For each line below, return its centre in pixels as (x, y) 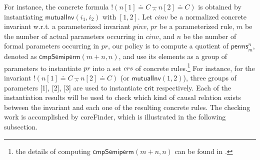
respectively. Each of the (194, 87)
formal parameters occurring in (52, 46)
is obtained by (220, 6)
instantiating (23, 16)
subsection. (21, 126)
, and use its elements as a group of (173, 56)
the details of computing (53, 151)
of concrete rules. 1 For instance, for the (195, 67)
